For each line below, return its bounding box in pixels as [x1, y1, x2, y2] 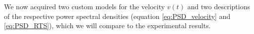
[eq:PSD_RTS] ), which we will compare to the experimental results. [4, 20, 211, 31]
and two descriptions [187, 1, 250, 11]
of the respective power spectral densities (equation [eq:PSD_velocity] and [4, 11, 231, 21]
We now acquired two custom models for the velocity [4, 1, 165, 11]
